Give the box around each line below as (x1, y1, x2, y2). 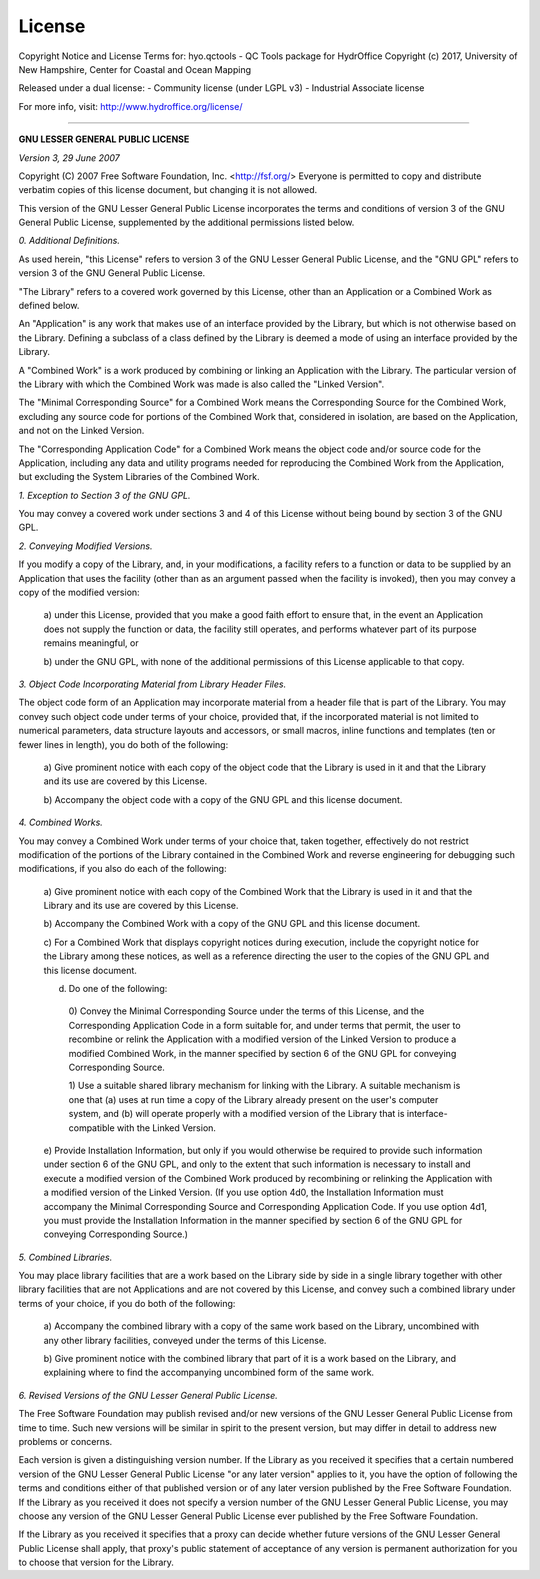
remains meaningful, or (43, 637, 139, 649)
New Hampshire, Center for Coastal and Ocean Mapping (18, 63, 252, 75)
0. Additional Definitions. (18, 235, 120, 247)
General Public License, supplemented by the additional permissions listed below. (18, 216, 355, 229)
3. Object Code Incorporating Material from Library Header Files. (18, 678, 287, 690)
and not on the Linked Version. (18, 425, 145, 437)
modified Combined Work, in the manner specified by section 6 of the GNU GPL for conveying (68, 1047, 457, 1059)
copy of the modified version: (18, 586, 140, 599)
